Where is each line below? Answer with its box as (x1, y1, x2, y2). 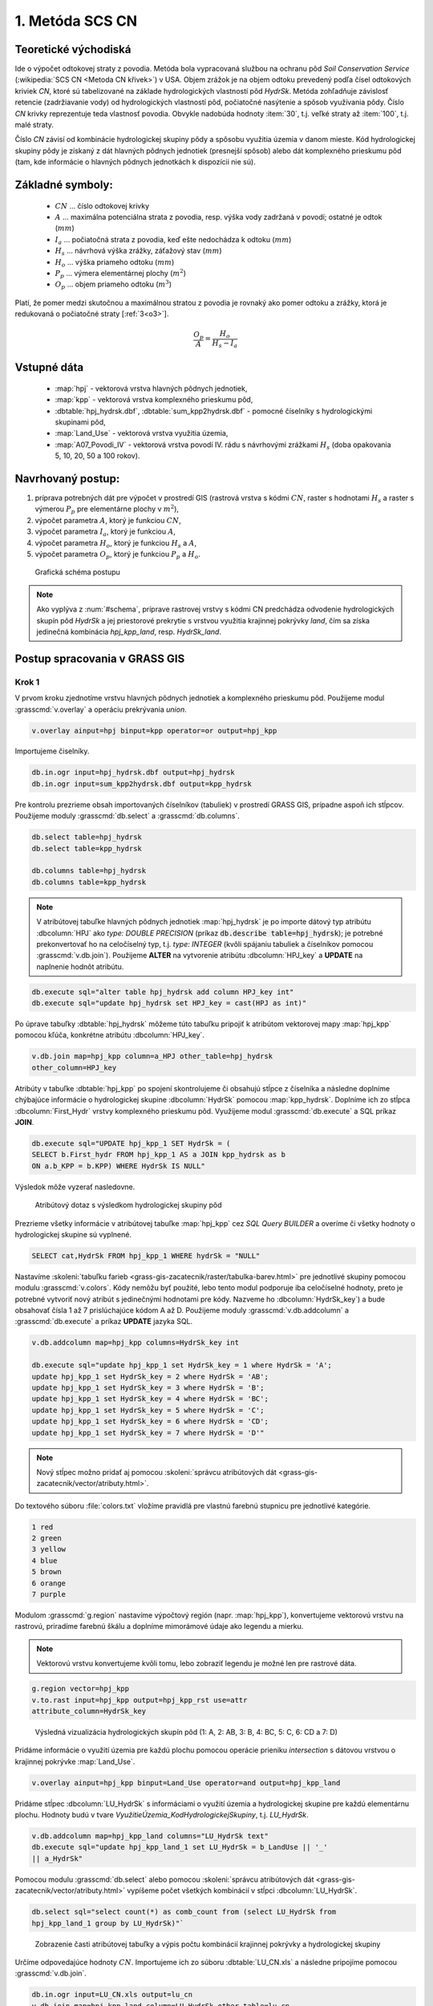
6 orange (31, 1578, 67, 1588)
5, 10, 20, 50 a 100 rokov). (55, 451, 140, 461)
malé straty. (14, 120, 54, 130)
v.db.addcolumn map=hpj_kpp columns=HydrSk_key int (31, 1338, 240, 1347)
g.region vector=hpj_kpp (31, 1684, 130, 1693)
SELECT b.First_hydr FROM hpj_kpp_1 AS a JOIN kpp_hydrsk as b (31, 1150, 286, 1159)
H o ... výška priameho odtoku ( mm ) (55, 257, 175, 269)
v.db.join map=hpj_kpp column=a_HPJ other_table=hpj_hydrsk (31, 1052, 273, 1061)
